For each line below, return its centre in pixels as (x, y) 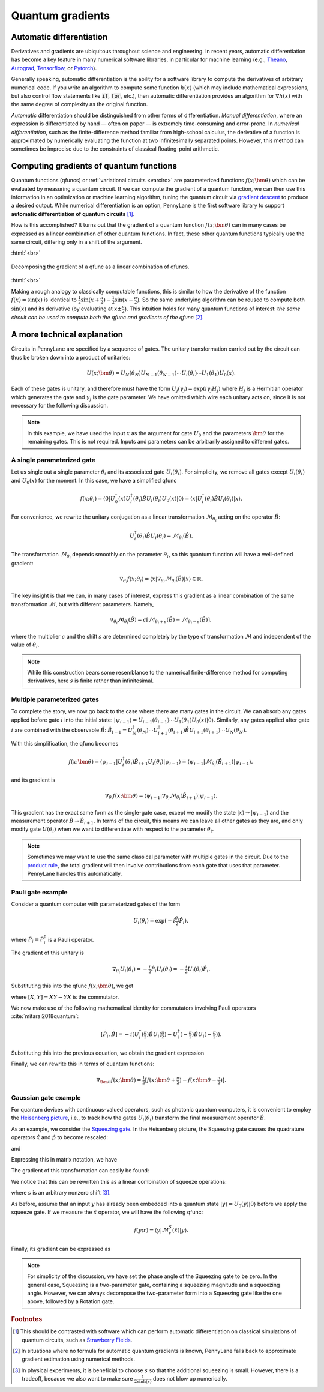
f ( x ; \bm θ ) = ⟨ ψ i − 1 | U (95, 762)
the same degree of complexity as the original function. (79, 104)
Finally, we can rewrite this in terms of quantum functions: (83, 1064)
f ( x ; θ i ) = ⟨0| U (97, 499)
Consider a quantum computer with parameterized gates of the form (95, 904)
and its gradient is (33, 780)
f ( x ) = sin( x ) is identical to (44, 300)
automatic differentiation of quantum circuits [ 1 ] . (73, 214)
